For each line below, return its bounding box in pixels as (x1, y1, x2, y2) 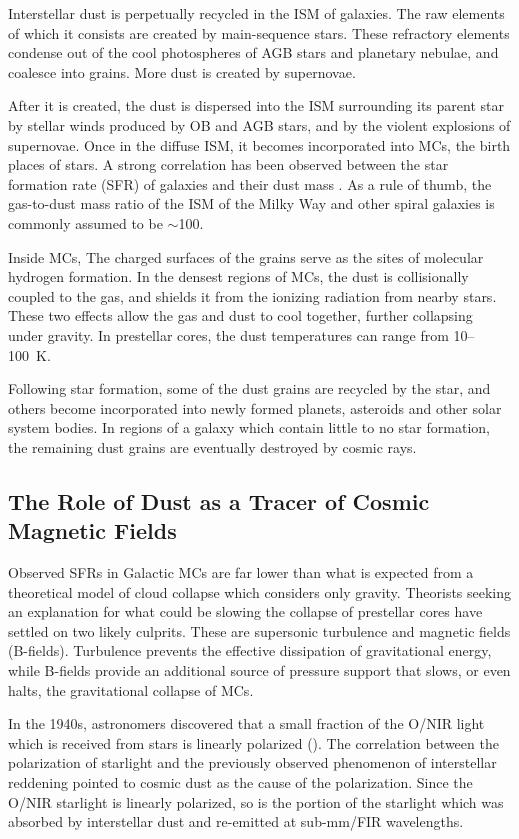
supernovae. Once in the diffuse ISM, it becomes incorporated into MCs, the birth (8, 134, 511, 155)
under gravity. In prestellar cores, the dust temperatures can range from (8, 324, 449, 345)
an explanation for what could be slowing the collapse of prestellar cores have (8, 601, 483, 622)
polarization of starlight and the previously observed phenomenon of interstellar (8, 752, 497, 773)
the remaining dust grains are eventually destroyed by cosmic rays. (8, 436, 417, 457)
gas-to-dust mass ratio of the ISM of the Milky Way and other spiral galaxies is (8, 193, 495, 214)
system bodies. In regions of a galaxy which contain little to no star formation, (8, 417, 490, 438)
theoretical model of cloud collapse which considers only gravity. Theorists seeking (8, 581, 512, 602)
